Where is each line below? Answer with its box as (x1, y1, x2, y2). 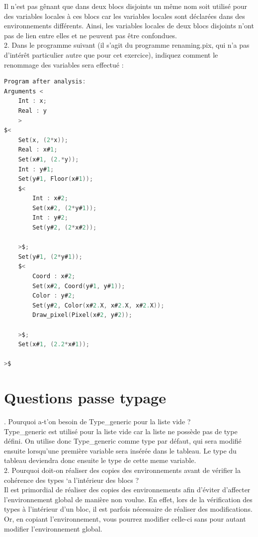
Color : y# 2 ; (32, 292, 76, 300)
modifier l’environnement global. (4, 523, 102, 534)
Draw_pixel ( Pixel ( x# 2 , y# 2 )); (32, 311, 132, 319)
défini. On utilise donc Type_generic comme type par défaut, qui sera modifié (4, 436, 242, 446)
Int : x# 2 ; (32, 195, 68, 202)
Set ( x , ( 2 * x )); (18, 136, 68, 144)
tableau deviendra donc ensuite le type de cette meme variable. (4, 455, 196, 465)
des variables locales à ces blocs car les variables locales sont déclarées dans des (4, 10, 245, 21)
